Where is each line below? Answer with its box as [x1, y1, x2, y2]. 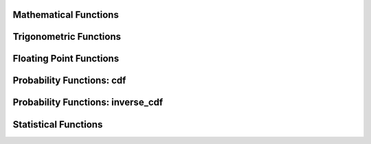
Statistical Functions [12, 119, 103, 130]
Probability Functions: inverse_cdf [12, 97, 164, 108]
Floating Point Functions [12, 53, 120, 64]
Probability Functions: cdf [12, 75, 126, 86]
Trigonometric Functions [12, 31, 122, 43]
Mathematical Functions [12, 9, 120, 21]
